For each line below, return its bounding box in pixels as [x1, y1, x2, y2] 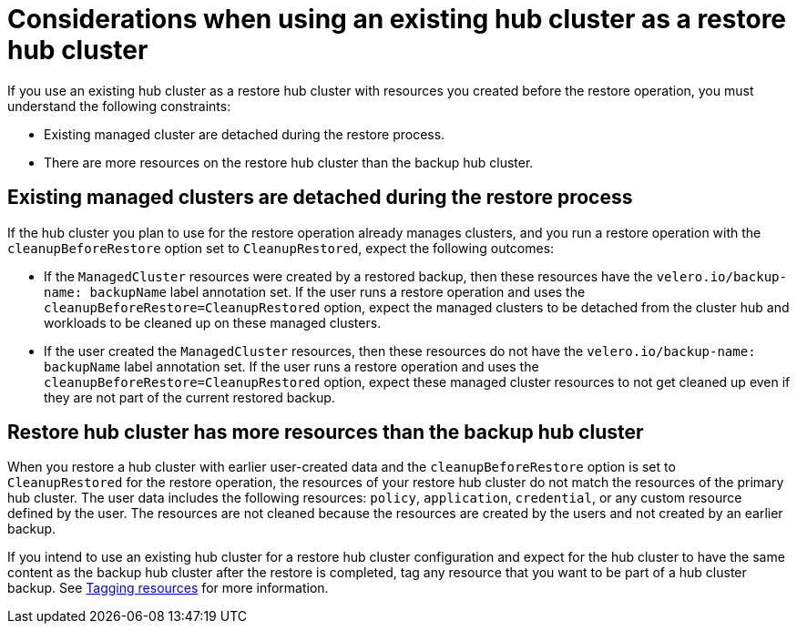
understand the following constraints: [7, 97, 231, 114]
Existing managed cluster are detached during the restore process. [44, 126, 445, 142]
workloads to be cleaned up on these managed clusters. [44, 314, 382, 331]
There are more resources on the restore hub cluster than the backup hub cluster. [44, 154, 534, 170]
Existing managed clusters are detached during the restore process [7, 186, 633, 209]
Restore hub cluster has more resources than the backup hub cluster [7, 421, 644, 444]
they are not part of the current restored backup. [44, 389, 335, 405]
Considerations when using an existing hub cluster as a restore [7, 4, 787, 35]
